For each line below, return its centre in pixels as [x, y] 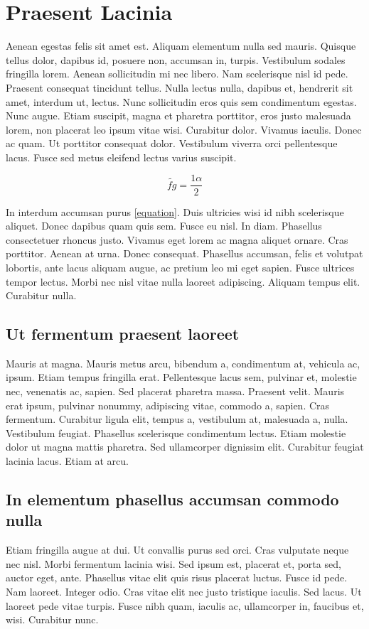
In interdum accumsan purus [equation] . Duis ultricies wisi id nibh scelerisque [175, 211]
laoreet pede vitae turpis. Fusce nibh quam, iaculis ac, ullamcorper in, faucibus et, [185, 605]
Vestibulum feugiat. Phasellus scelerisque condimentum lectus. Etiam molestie [176, 432]
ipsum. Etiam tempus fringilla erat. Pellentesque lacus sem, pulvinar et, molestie [181, 377]
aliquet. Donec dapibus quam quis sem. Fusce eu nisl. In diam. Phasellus [164, 226]
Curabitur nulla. [41, 295]
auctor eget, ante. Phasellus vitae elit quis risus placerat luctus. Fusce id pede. [177, 577]
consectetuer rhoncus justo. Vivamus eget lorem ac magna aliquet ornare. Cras [177, 239]
